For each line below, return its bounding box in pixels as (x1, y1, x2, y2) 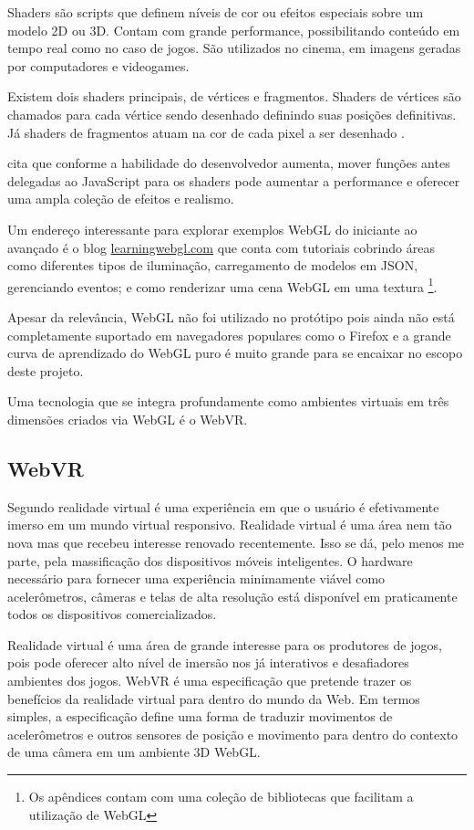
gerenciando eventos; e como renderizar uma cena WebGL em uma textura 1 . (7, 274, 438, 296)
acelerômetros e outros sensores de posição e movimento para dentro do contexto (7, 724, 459, 743)
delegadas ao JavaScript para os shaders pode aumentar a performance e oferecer (7, 171, 460, 190)
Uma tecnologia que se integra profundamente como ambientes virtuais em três (7, 392, 449, 411)
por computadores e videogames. (7, 56, 190, 75)
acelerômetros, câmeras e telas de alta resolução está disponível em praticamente (7, 586, 458, 605)
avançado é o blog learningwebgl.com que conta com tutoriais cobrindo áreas (7, 237, 435, 257)
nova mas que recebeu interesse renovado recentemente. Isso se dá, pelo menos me (7, 532, 465, 552)
